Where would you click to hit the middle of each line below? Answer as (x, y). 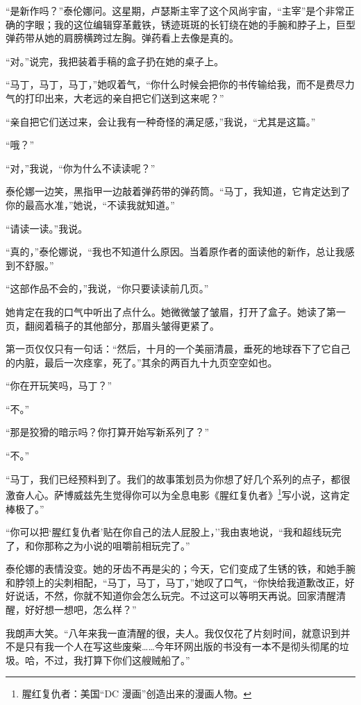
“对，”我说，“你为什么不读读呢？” (81, 168)
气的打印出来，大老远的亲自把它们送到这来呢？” (115, 97)
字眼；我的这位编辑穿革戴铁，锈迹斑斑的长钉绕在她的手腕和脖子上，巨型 (190, 24)
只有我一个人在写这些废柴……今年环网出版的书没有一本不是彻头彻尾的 (182, 646)
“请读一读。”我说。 (47, 228)
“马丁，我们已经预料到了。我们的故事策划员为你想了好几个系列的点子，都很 (178, 478)
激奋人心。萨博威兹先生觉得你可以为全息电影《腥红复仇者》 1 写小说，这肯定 (178, 494)
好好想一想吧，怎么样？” (81, 610)
